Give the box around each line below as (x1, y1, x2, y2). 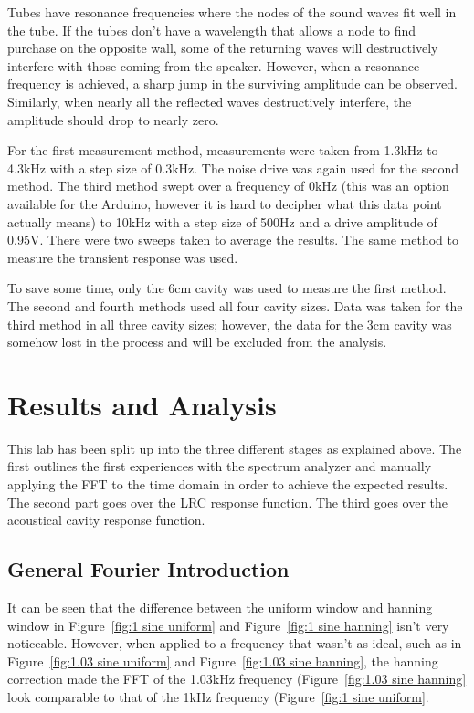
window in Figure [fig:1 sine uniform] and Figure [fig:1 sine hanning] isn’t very (7, 615, 449, 634)
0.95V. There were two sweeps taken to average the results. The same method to (7, 230, 458, 249)
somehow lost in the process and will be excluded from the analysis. (7, 332, 387, 351)
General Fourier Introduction (7, 555, 290, 583)
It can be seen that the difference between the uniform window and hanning (7, 597, 433, 616)
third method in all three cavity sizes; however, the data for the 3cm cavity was (7, 314, 452, 333)
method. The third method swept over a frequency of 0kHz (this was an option (7, 176, 449, 195)
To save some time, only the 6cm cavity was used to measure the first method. (7, 278, 447, 298)
